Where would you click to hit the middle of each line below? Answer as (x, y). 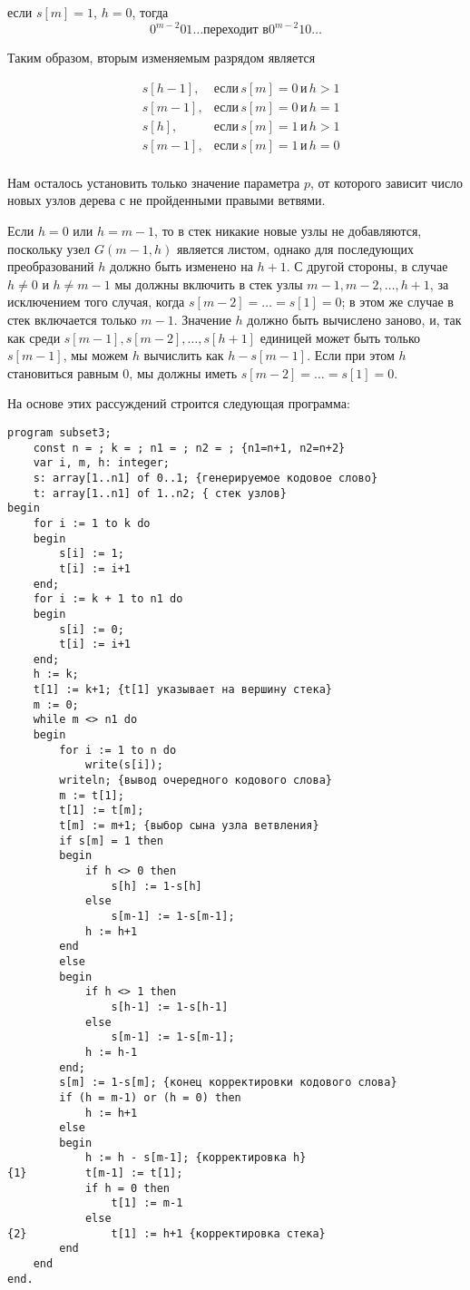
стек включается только (72, 319)
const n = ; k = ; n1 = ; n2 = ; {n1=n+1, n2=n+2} (189, 448)
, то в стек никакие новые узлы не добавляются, (288, 231)
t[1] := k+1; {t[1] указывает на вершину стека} (182, 690)
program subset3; (59, 432)
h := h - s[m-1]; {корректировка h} (196, 1158)
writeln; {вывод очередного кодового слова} (196, 781)
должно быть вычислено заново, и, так (354, 319)
